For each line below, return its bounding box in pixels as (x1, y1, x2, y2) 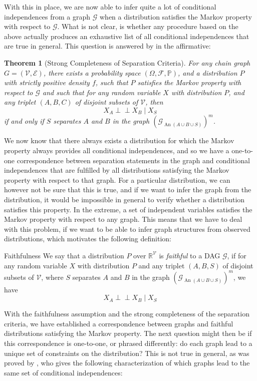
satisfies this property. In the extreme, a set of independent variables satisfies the (4, 204, 252, 214)
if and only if (4, 116, 44, 126)
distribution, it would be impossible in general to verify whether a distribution (4, 194, 245, 204)
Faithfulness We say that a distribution (4, 250, 124, 260)
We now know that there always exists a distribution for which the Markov (4, 135, 234, 146)
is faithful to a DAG (159, 250, 220, 260)
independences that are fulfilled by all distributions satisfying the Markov (4, 165, 229, 175)
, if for (227, 250, 246, 260)
